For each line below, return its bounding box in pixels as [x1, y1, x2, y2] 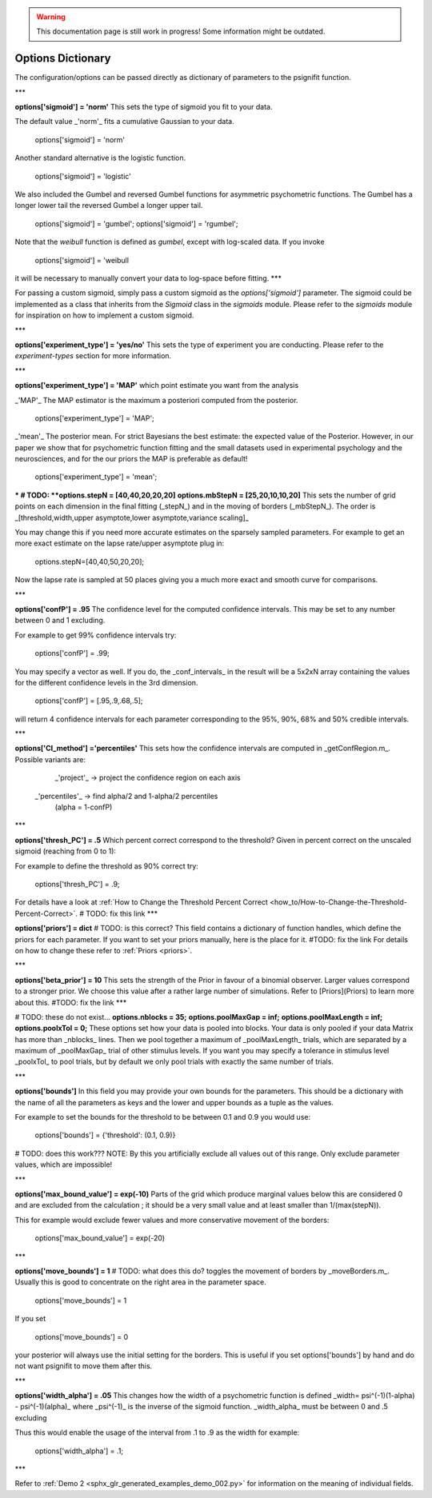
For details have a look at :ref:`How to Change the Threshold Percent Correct [14, 897, 268, 907]
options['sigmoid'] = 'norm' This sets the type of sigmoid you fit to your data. [14, 102, 273, 112]
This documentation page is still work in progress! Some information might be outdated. [36, 26, 326, 36]
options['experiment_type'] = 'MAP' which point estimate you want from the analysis [14, 381, 299, 390]
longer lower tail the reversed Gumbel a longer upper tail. [14, 201, 203, 210]
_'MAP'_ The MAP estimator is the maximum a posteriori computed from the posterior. [14, 395, 298, 405]
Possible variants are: [14, 754, 86, 764]
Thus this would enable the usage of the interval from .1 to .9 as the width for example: [14, 1428, 300, 1437]
